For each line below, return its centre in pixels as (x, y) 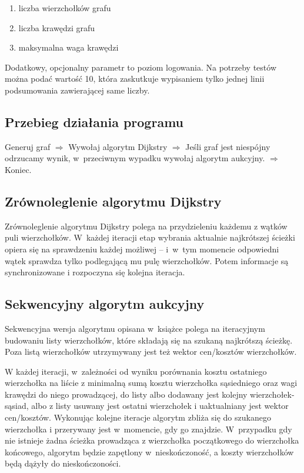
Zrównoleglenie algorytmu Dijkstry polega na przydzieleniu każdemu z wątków (146, 226)
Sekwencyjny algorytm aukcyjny (105, 304)
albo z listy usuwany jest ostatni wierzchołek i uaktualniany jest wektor (160, 406)
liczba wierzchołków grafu (65, 8)
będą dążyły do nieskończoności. (63, 463)
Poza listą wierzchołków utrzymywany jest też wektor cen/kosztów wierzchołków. (151, 352)
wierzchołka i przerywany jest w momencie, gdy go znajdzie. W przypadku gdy (148, 429)
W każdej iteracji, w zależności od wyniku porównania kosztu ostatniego (136, 371)
